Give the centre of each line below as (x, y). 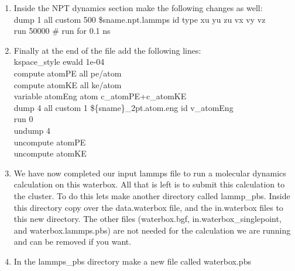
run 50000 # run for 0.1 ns (62, 31)
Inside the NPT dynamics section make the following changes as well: (138, 8)
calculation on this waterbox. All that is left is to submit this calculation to (149, 184)
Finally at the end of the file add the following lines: (107, 50)
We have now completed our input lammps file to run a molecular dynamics (150, 173)
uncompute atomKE (50, 153)
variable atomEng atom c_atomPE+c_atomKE (100, 96)
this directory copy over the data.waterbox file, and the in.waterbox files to (148, 207)
